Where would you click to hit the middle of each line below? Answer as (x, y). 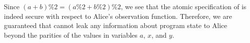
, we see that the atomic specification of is (183, 6)
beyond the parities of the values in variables (71, 35)
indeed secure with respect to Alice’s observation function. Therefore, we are (118, 16)
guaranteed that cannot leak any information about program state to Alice (115, 25)
